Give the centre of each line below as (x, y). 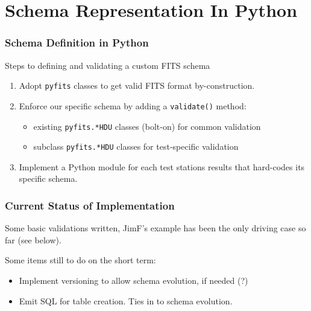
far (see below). (33, 239)
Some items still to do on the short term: (80, 260)
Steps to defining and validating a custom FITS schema (108, 65)
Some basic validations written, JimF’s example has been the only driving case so (155, 228)
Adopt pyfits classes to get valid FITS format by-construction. (137, 85)
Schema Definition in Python (77, 43)
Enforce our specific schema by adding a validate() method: (133, 105)
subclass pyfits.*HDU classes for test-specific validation (136, 146)
